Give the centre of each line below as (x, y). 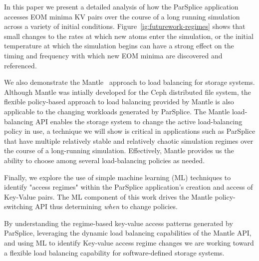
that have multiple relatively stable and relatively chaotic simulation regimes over (129, 140)
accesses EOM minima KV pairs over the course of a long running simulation (122, 16)
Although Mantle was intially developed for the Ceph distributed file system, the (128, 92)
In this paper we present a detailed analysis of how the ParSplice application (121, 6)
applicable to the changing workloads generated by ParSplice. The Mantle (117, 111)
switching (18, 206)
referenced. (20, 65)
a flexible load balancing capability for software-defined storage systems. (114, 252)
